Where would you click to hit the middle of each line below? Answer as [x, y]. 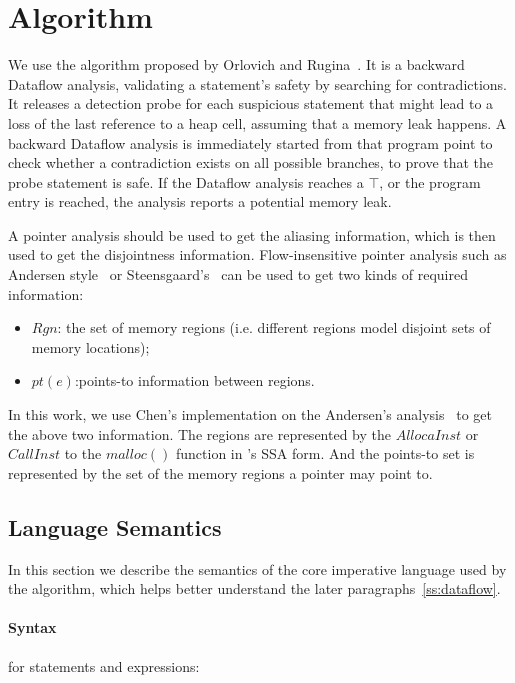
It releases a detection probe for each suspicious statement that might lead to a [251, 103]
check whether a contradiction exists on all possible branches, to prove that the [251, 162]
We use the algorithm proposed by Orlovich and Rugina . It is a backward [236, 64]
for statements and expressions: [104, 665]
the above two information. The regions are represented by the [199, 433]
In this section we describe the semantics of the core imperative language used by [257, 568]
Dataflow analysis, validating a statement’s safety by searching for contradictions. [258, 83]
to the [83, 453]
